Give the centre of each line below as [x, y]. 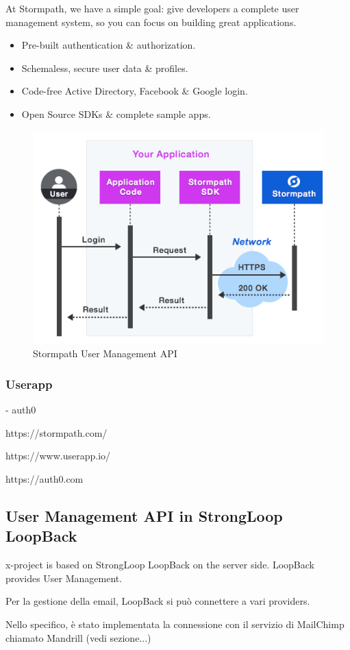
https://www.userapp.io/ [58, 456]
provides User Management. [64, 578]
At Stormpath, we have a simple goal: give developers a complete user [152, 8]
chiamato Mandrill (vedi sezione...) [78, 637]
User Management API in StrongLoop [144, 516]
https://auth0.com [45, 479]
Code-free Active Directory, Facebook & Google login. [135, 91]
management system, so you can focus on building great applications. [151, 22]
